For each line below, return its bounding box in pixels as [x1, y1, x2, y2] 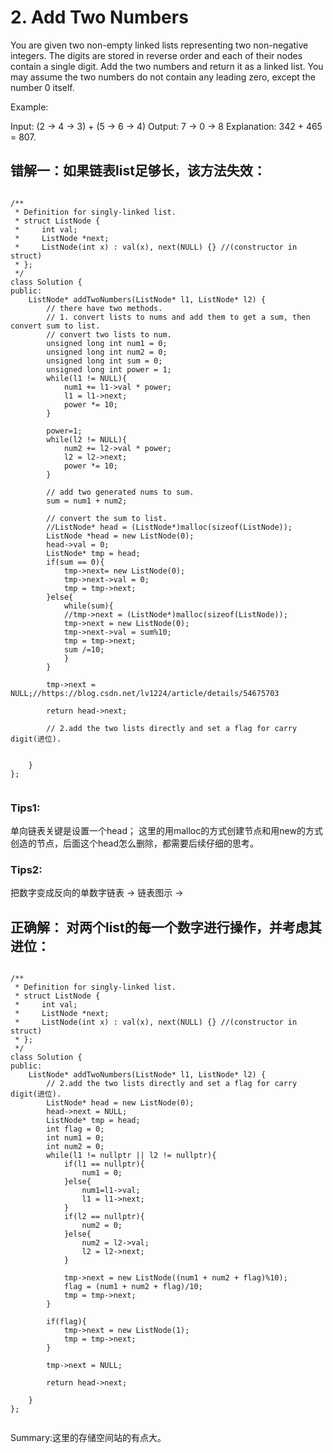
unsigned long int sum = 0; [46, 356, 163, 366]
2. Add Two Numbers [10, 6, 189, 29]
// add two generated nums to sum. [46, 487, 195, 497]
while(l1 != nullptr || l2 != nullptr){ [46, 1151, 217, 1161]
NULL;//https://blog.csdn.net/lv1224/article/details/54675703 [10, 688, 280, 698]
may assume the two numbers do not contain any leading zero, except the [10, 71, 316, 83]
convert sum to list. [10, 321, 101, 331]
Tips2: [10, 862, 43, 876]
